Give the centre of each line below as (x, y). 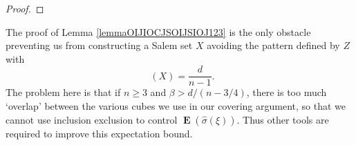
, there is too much (287, 92)
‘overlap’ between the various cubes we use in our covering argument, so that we (176, 106)
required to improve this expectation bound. (99, 133)
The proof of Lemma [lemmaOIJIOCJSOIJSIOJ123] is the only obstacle (158, 31)
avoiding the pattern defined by (273, 45)
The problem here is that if (63, 92)
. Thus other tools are (283, 119)
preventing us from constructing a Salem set (99, 45)
